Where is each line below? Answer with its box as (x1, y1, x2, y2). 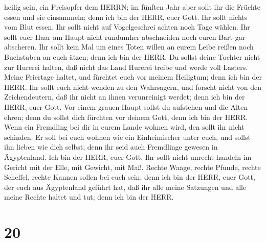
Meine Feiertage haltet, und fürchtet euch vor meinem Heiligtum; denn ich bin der (4, 71, 262, 82)
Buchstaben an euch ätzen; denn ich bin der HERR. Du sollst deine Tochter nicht (4, 51, 260, 62)
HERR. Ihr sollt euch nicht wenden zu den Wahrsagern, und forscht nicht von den (4, 81, 262, 92)
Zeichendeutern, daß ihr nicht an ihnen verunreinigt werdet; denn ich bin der (4, 91, 245, 102)
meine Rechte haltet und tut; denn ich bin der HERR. (4, 191, 174, 202)
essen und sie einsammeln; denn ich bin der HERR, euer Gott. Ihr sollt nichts (4, 11, 248, 22)
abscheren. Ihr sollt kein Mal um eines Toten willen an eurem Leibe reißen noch (4, 41, 254, 52)
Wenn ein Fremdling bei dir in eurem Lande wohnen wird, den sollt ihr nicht (4, 122, 245, 132)
